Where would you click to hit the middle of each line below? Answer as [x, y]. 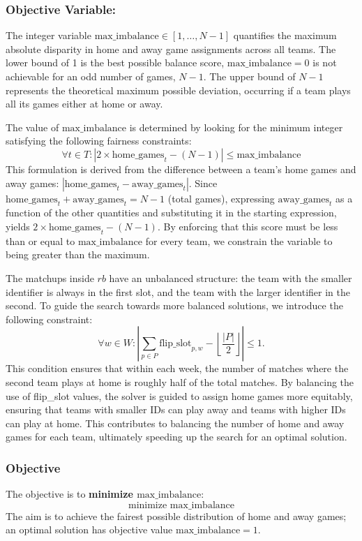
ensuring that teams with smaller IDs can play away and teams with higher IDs [176, 409]
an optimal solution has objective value [89, 529]
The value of [32, 127]
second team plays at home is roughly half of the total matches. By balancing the [180, 381]
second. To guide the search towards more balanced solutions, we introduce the [174, 305]
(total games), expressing [221, 198]
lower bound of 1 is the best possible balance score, [115, 62]
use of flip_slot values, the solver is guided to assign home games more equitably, [179, 395]
